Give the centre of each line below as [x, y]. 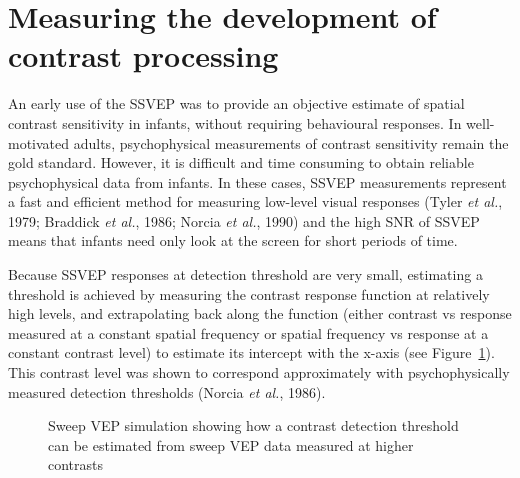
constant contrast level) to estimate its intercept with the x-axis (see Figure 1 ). [251, 352]
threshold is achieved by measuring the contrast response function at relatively [249, 293]
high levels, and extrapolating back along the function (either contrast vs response [260, 313]
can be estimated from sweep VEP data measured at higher [231, 444]
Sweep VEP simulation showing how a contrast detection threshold [253, 425]
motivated [39, 142]
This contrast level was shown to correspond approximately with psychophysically [259, 372]
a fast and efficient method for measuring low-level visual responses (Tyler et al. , [255, 201]
